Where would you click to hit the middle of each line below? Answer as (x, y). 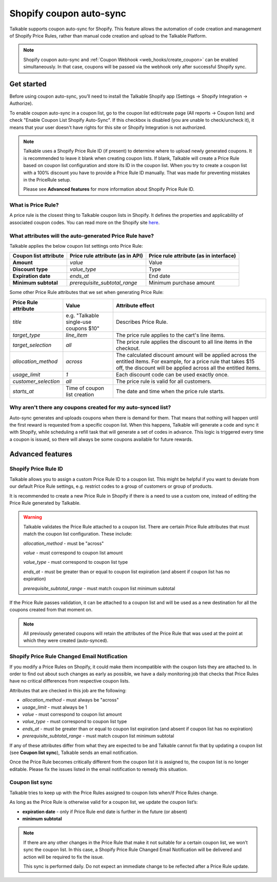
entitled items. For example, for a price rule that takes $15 (185, 361)
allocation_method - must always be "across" (71, 700)
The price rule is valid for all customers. (164, 381)
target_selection (32, 345)
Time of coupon (85, 388)
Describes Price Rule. (142, 322)
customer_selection (36, 381)
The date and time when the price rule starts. (170, 391)
